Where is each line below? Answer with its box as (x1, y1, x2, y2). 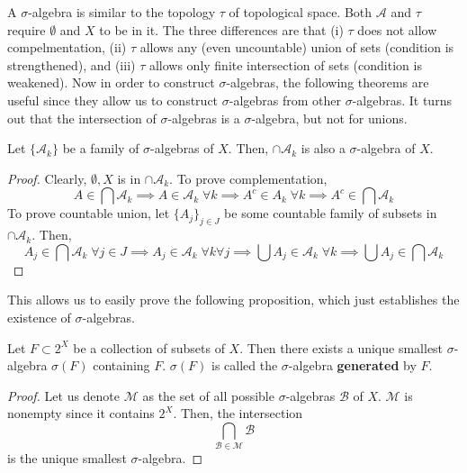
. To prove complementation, (169, 168, 328, 187)
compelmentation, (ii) (7, 38, 127, 57)
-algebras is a (167, 108, 240, 127)
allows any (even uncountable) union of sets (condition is (139, 38, 454, 57)
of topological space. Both (229, 3, 373, 21)
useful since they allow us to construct (7, 90, 219, 109)
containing (93, 356, 150, 375)
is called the (211, 356, 278, 375)
